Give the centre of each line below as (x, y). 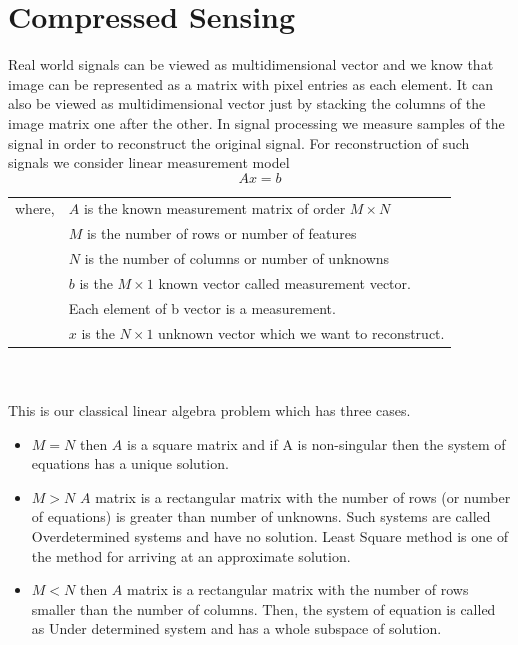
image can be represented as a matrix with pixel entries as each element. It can (250, 83)
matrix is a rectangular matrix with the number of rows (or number (303, 496)
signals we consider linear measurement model (149, 162)
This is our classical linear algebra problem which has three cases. (209, 409)
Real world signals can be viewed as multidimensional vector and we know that (251, 64)
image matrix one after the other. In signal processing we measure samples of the (256, 122)
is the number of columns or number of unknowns (237, 258)
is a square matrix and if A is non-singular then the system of (316, 443)
